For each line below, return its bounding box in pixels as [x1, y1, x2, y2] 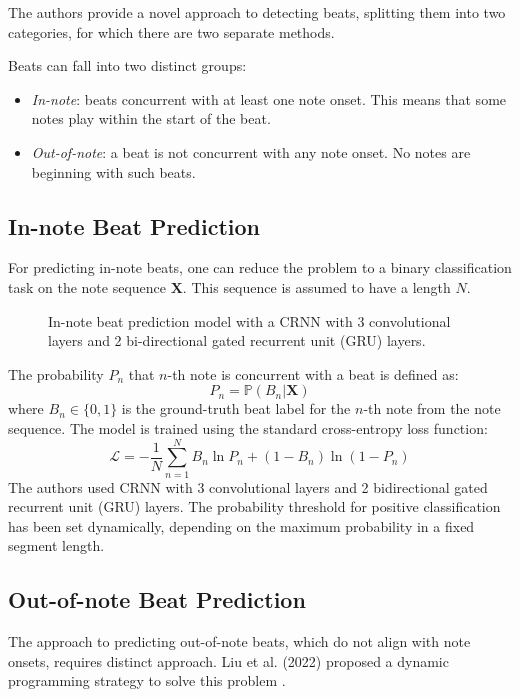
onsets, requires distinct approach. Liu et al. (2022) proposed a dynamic [8, 650, 449, 671]
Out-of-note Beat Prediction [8, 584, 306, 615]
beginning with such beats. [31, 161, 196, 182]
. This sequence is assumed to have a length [182, 276, 451, 297]
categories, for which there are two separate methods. [8, 21, 335, 42]
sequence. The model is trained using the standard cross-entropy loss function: [8, 417, 488, 438]
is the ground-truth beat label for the [121, 398, 351, 419]
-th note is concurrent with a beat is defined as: [167, 363, 459, 384]
